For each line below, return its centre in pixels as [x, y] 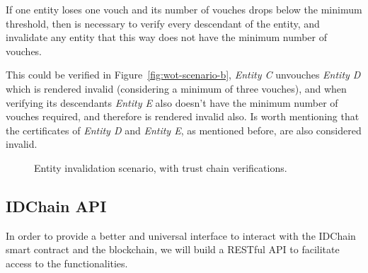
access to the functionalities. [67, 263]
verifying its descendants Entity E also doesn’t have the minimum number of [172, 102]
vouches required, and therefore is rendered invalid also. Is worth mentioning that [183, 116]
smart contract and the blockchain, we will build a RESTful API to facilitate [173, 249]
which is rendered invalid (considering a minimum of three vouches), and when [176, 88]
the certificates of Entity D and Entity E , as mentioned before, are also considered [184, 130]
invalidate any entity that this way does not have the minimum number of [167, 37]
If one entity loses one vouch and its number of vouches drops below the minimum [184, 9]
